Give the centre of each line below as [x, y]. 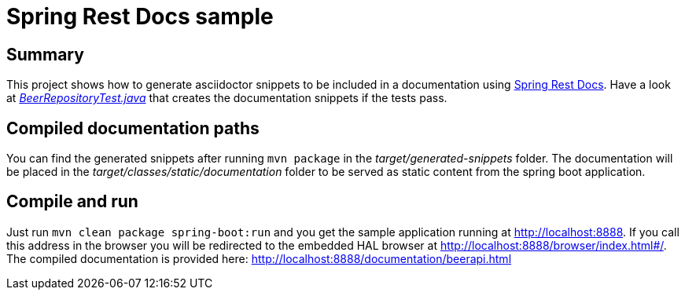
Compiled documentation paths [133, 128]
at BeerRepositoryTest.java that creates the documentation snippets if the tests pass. [227, 98]
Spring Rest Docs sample [140, 16]
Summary [45, 54]
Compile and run [72, 202]
